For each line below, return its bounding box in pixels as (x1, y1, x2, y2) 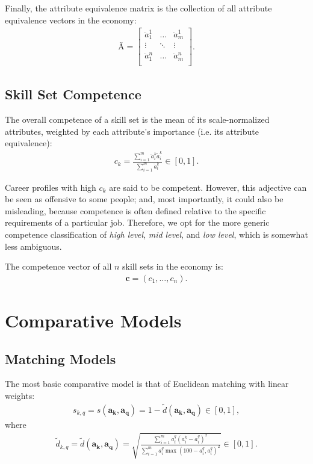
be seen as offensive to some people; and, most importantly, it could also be (5, 193, 284, 205)
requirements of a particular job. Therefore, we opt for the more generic (5, 216, 270, 229)
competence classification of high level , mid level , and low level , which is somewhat (5, 227, 308, 240)
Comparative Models (5, 308, 182, 332)
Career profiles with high (5, 181, 96, 193)
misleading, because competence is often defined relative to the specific (5, 204, 266, 217)
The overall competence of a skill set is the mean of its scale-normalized (5, 113, 270, 126)
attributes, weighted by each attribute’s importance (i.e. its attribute (5, 125, 259, 137)
